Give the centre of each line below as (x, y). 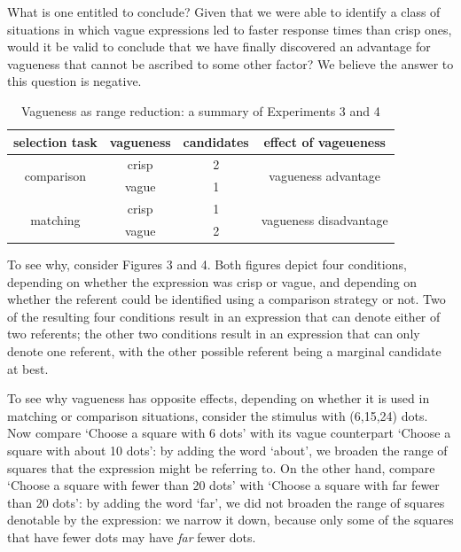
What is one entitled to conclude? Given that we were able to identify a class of (224, 12)
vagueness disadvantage (324, 219)
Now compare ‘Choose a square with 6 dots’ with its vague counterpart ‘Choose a (229, 433)
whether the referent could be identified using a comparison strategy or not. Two (227, 299)
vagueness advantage (325, 175)
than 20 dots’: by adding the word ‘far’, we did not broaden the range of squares (226, 502)
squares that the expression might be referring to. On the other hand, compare (221, 467)
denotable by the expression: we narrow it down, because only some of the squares (230, 520)
